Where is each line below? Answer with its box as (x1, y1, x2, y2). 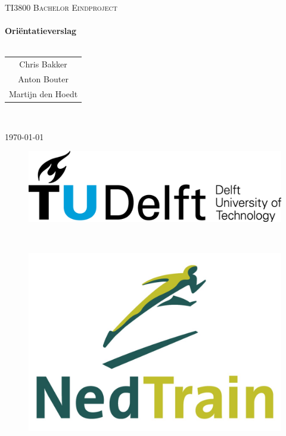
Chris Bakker (19, 58, 67, 70)
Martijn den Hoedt (9, 87, 78, 100)
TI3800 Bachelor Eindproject (5, 1, 117, 13)
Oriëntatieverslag (5, 24, 77, 37)
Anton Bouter (18, 72, 69, 85)
